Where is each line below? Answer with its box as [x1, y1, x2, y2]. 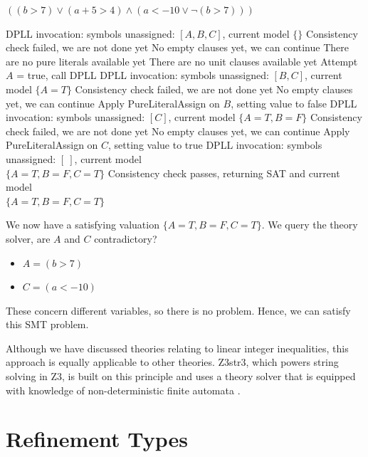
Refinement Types [6, 424, 189, 453]
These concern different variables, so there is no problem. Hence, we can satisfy [6, 303, 351, 317]
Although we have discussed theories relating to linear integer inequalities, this [6, 340, 349, 355]
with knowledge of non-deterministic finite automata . [6, 382, 241, 397]
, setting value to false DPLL [231, 95, 357, 110]
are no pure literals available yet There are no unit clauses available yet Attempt [6, 53, 358, 68]
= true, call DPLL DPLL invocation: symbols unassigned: [16, 68, 269, 83]
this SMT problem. [6, 317, 89, 332]
